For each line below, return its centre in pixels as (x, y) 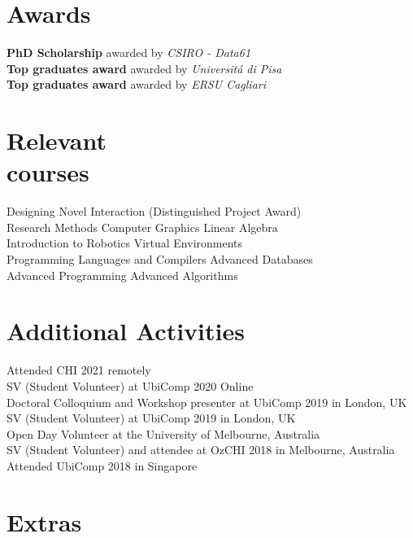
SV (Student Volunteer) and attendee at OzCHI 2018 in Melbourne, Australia (201, 450)
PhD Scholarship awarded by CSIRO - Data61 (129, 52)
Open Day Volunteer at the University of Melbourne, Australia (163, 433)
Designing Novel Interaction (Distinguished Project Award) (154, 211)
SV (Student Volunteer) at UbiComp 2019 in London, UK (151, 418)
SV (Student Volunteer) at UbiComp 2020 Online (130, 385)
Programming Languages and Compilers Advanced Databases (160, 259)
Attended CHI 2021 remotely (79, 370)
